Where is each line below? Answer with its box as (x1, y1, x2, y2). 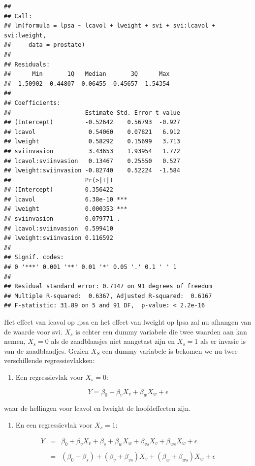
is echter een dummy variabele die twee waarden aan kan (75, 326, 247, 336)
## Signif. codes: (4, 254, 64, 261)
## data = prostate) (4, 41, 85, 49)
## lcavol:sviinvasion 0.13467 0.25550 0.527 (4, 157, 180, 165)
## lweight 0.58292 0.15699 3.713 (4, 138, 180, 145)
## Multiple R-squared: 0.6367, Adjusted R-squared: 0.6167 (4, 292, 212, 300)
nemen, (4, 336, 26, 346)
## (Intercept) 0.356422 (4, 186, 113, 194)
